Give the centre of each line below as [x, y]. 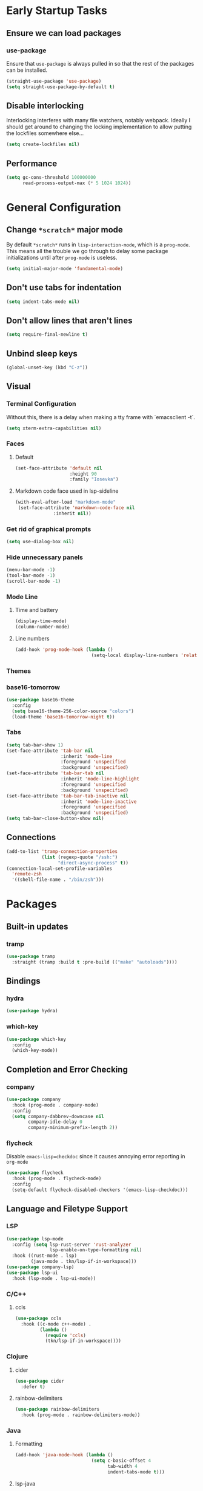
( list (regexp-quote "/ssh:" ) [80, 857]
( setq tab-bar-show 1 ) [35, 745]
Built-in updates [37, 926]
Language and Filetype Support [67, 1209]
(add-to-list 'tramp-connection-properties [62, 851]
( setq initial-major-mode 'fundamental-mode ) [65, 268]
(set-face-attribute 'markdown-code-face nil [76, 508]
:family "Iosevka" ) [94, 479]
